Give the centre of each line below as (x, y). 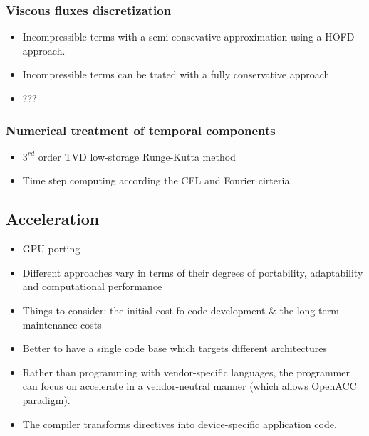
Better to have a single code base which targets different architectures (175, 348)
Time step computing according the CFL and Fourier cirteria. (157, 180)
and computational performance (92, 286)
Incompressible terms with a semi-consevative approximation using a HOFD (188, 37)
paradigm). (46, 399)
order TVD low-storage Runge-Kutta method (137, 156)
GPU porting (51, 249)
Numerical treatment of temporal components (141, 130)
